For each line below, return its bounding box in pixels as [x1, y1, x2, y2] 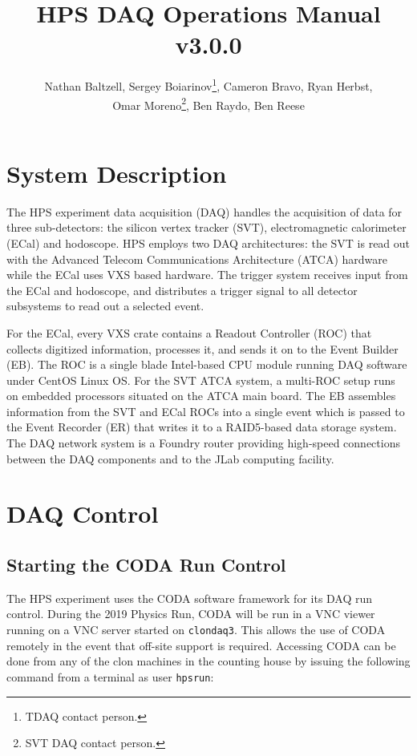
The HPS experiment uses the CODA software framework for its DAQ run [6, 589, 373, 606]
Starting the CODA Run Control [6, 552, 286, 577]
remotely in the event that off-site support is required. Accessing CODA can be [6, 637, 396, 653]
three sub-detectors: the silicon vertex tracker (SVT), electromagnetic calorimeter [6, 219, 407, 236]
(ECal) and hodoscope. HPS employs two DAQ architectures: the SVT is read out [6, 234, 411, 251]
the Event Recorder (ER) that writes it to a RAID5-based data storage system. [6, 418, 397, 435]
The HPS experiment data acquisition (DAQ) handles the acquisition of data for [6, 203, 403, 220]
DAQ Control [6, 497, 159, 530]
